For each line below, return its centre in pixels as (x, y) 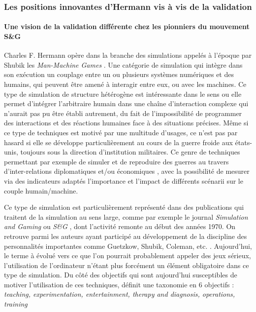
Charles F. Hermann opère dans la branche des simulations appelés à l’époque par (128, 55)
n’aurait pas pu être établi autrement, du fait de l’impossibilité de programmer (123, 113)
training (16, 304)
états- (243, 142)
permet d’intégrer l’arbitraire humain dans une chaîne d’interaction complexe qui (126, 103)
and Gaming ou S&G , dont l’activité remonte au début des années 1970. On (120, 226)
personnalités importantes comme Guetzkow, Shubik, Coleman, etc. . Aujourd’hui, (128, 246)
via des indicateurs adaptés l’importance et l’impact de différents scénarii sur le (124, 180)
